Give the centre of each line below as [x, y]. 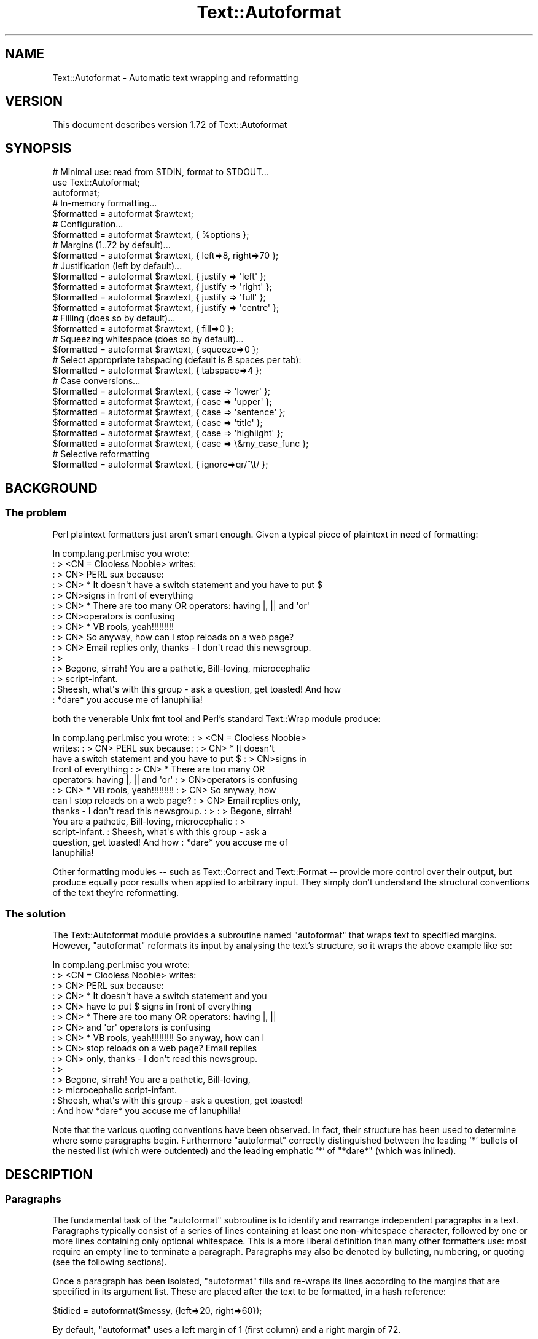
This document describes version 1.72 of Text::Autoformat [170, 125]
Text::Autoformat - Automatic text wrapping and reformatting [175, 77]
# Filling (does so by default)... [114, 318]
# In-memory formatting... [105, 203]
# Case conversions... [96, 381]
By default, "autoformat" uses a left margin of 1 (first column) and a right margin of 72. [227, 1330]
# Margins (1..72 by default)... [111, 245]
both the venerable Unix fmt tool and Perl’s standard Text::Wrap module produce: [216, 718]
